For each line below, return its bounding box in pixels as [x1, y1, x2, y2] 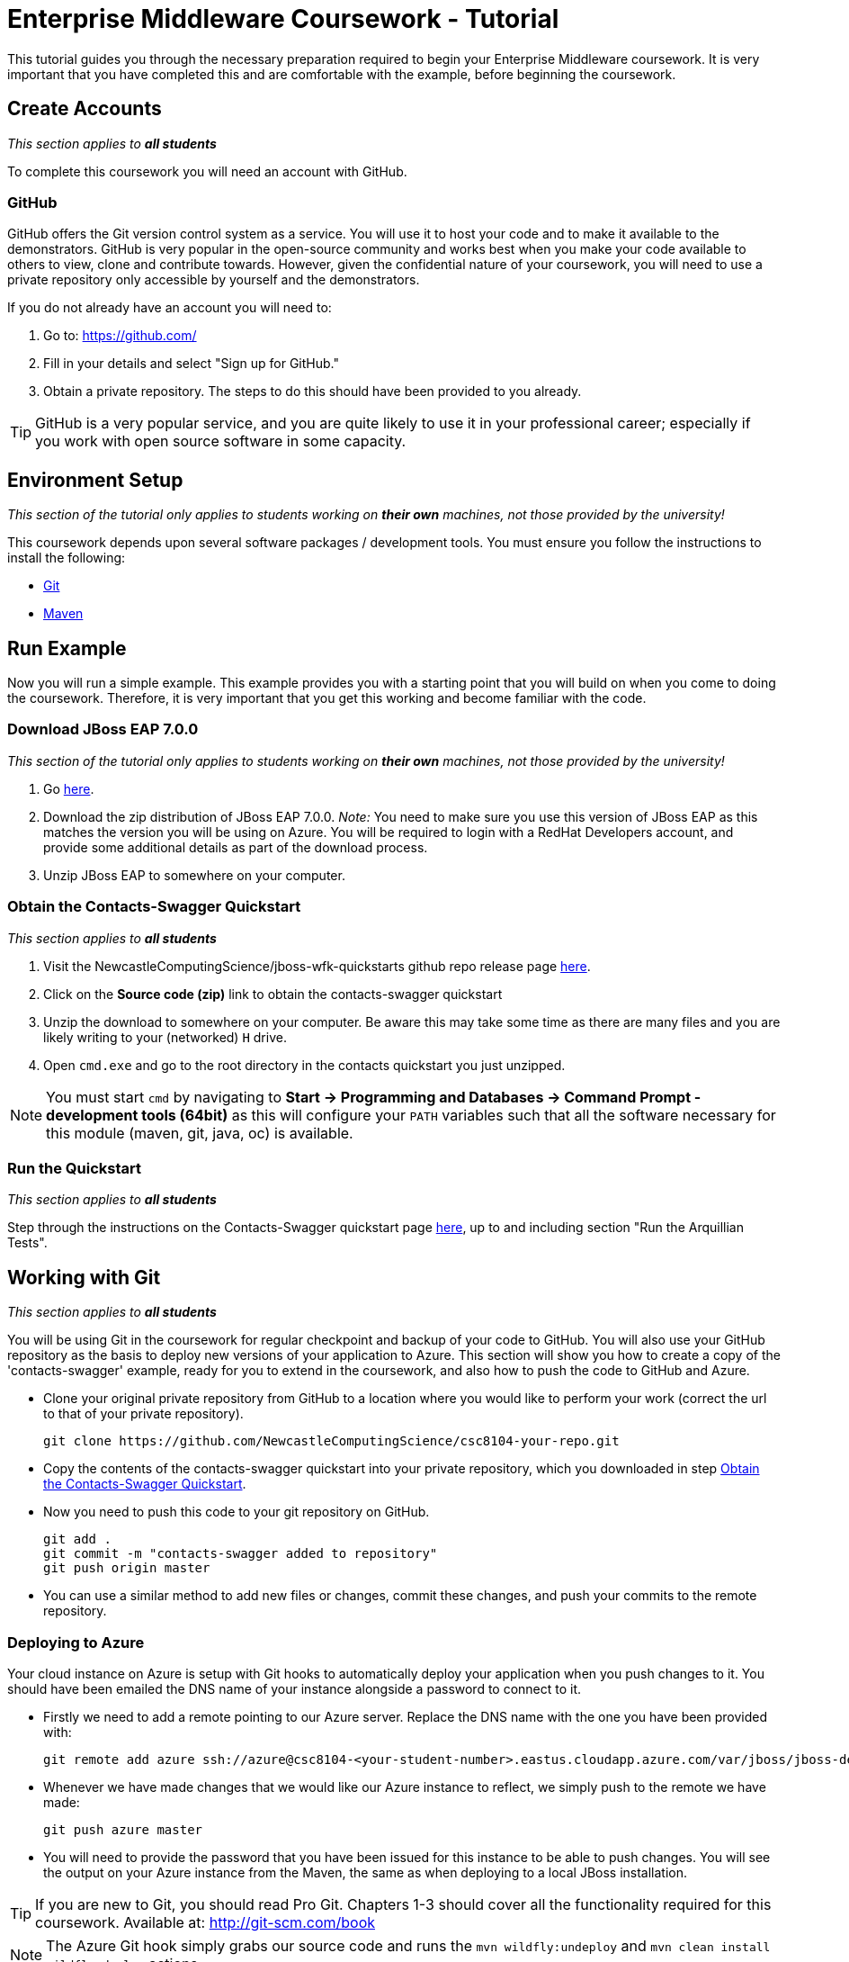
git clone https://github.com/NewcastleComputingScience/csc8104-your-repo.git [43, 1434, 620, 1449]
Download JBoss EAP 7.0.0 [7, 720, 199, 739]
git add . [43, 1532, 112, 1547]
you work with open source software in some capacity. [35, 432, 407, 451]
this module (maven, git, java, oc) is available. [46, 1123, 353, 1142]
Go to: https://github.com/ [43, 328, 197, 344]
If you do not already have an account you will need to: [7, 300, 332, 316]
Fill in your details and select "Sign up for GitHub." [43, 355, 339, 372]
